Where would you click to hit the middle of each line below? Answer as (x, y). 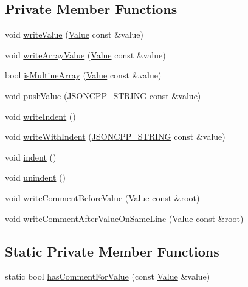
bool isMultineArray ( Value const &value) (83, 75)
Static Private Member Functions (112, 251)
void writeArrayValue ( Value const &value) (85, 54)
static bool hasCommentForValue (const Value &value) (108, 276)
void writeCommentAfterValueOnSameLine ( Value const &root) (124, 218)
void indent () (31, 157)
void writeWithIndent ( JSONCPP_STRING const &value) (115, 137)
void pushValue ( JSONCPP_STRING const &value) (103, 95)
